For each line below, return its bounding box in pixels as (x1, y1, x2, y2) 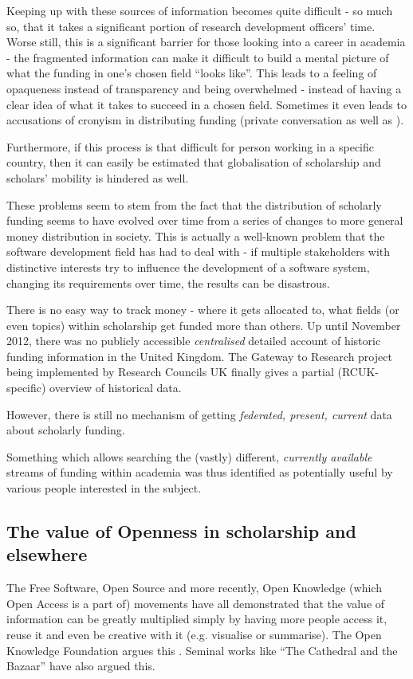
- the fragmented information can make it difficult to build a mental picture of (6, 49, 389, 65)
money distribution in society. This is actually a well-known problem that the (6, 227, 385, 244)
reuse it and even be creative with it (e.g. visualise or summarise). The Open (6, 626, 382, 642)
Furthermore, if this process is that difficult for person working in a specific (6, 138, 375, 155)
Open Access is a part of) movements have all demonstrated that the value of (6, 595, 385, 611)
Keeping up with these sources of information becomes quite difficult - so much (6, 2, 393, 18)
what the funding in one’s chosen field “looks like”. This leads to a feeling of (6, 65, 377, 81)
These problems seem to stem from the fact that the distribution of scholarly (6, 196, 382, 213)
